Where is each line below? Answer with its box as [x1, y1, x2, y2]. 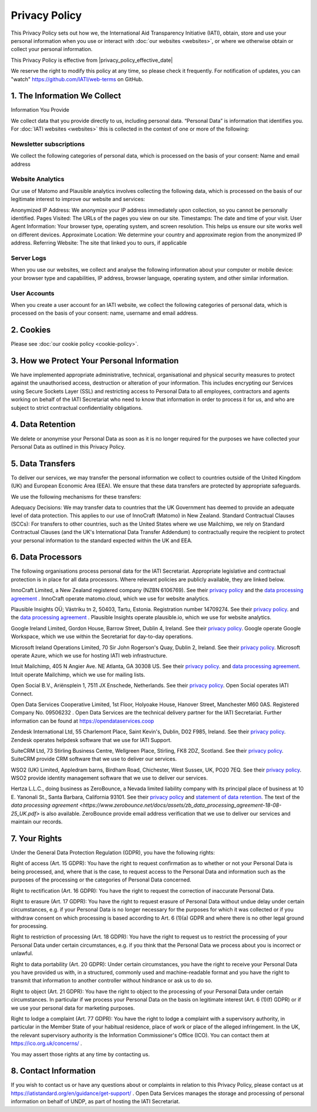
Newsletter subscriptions [11, 140, 85, 148]
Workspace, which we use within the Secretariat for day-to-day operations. [11, 633, 193, 640]
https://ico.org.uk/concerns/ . [11, 1040, 82, 1047]
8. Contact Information [11, 1066, 96, 1076]
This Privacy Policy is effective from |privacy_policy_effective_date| [11, 56, 173, 64]
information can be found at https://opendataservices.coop [11, 717, 154, 724]
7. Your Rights [11, 833, 62, 843]
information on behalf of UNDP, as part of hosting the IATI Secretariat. [11, 1098, 180, 1105]
